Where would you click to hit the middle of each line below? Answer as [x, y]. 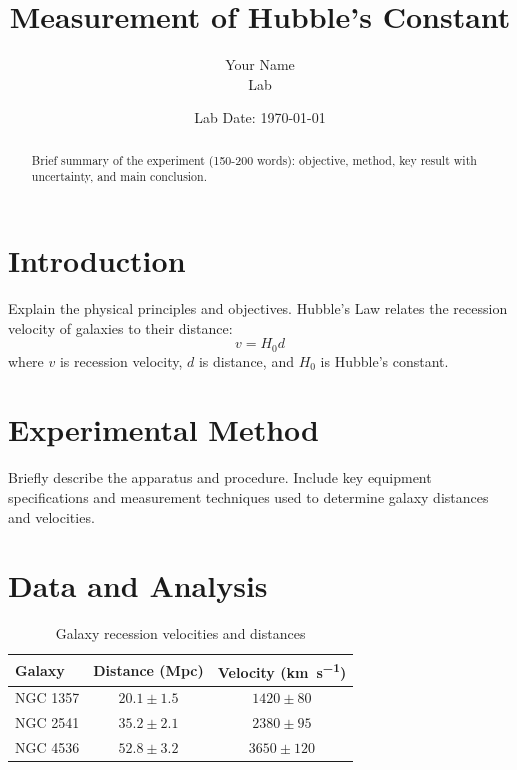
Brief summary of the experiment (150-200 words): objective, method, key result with [254, 159]
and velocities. [51, 516]
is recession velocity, [121, 360]
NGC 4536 [47, 747]
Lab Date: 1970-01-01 [260, 117]
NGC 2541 [47, 722]
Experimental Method [163, 429]
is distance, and [246, 360]
